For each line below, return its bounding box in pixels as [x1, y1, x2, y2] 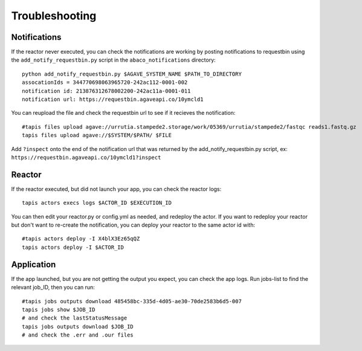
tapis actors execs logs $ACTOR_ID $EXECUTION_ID [22, 199, 172, 207]
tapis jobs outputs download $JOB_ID [22, 323, 134, 330]
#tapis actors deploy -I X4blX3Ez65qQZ [22, 236, 140, 242]
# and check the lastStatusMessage [22, 315, 128, 321]
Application [11, 259, 56, 269]
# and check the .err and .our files [22, 332, 134, 338]
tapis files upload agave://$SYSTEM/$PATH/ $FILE [22, 132, 172, 139]
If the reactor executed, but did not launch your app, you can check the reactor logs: [11, 185, 222, 193]
